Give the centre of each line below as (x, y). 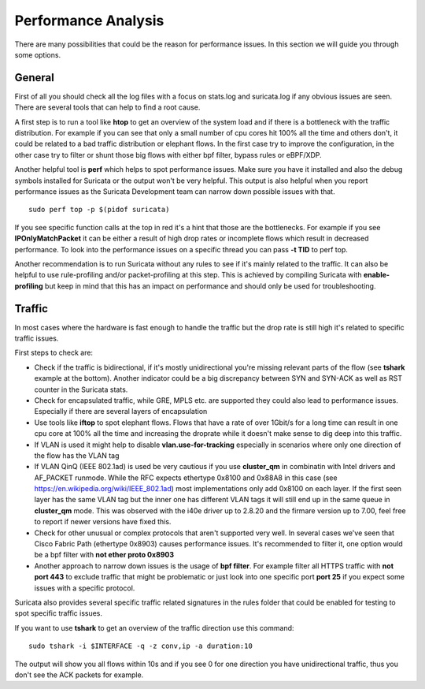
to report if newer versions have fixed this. (103, 522)
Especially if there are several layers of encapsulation (121, 412)
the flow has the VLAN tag (77, 455)
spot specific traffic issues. (58, 613)
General (35, 78)
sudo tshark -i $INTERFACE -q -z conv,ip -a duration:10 (141, 646)
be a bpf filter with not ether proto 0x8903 (104, 555)
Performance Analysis (89, 20)
